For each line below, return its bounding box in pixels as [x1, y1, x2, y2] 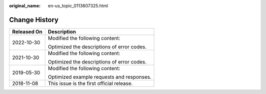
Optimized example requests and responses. [48, 73, 152, 80]
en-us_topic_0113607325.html [48, 3, 108, 8]
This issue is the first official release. [48, 80, 133, 87]
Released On [12, 28, 43, 35]
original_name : [9, 3, 41, 8]
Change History [9, 15, 59, 24]
